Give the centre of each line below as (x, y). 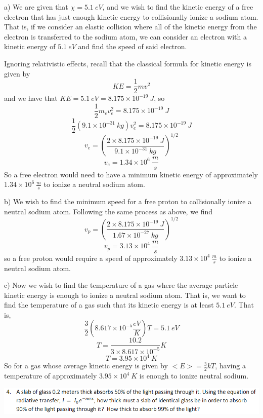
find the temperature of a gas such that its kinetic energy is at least (109, 305)
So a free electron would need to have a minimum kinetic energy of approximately (131, 174)
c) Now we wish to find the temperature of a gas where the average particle (121, 285)
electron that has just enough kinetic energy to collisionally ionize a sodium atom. (131, 16)
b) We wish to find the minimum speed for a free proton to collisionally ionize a (128, 201)
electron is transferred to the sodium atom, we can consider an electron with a (126, 36)
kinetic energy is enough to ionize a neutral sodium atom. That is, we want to (125, 295)
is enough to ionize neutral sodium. (194, 376)
